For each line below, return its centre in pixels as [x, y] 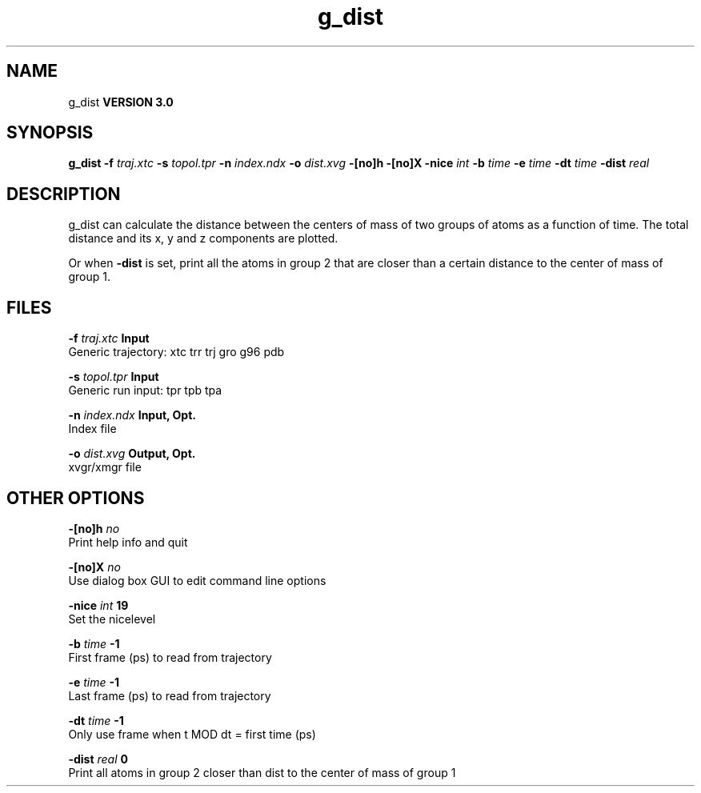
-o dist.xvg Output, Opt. [132, 454]
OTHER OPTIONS [76, 498]
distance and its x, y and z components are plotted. [203, 238]
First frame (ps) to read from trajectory [170, 657]
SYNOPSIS [50, 133]
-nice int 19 [98, 605]
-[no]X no [94, 567]
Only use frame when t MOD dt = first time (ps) [192, 734]
